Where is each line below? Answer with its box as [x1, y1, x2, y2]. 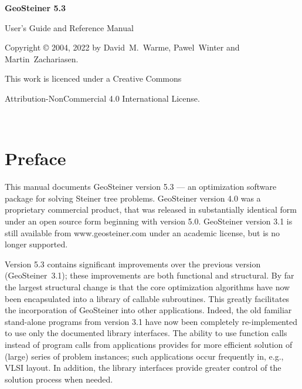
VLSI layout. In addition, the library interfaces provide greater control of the [5, 361, 281, 374]
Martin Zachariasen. [5, 52, 79, 65]
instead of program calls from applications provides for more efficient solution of [5, 338, 293, 350]
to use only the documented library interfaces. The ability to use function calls [5, 327, 287, 339]
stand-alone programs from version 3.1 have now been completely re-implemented [5, 315, 297, 327]
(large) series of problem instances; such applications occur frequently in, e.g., [5, 350, 284, 362]
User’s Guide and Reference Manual [5, 21, 134, 33]
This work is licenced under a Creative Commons [5, 72, 182, 85]
